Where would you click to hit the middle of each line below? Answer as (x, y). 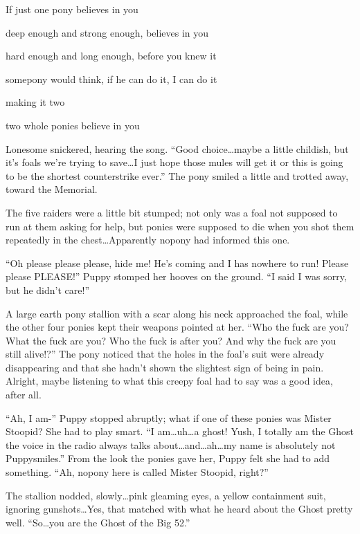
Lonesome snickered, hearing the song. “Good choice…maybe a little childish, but (177, 148)
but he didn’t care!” (48, 289)
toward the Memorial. (52, 189)
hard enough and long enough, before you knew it (111, 56)
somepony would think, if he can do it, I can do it (111, 79)
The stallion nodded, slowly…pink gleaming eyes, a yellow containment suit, (166, 495)
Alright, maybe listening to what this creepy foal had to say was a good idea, (169, 381)
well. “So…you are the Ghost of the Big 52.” (98, 522)
